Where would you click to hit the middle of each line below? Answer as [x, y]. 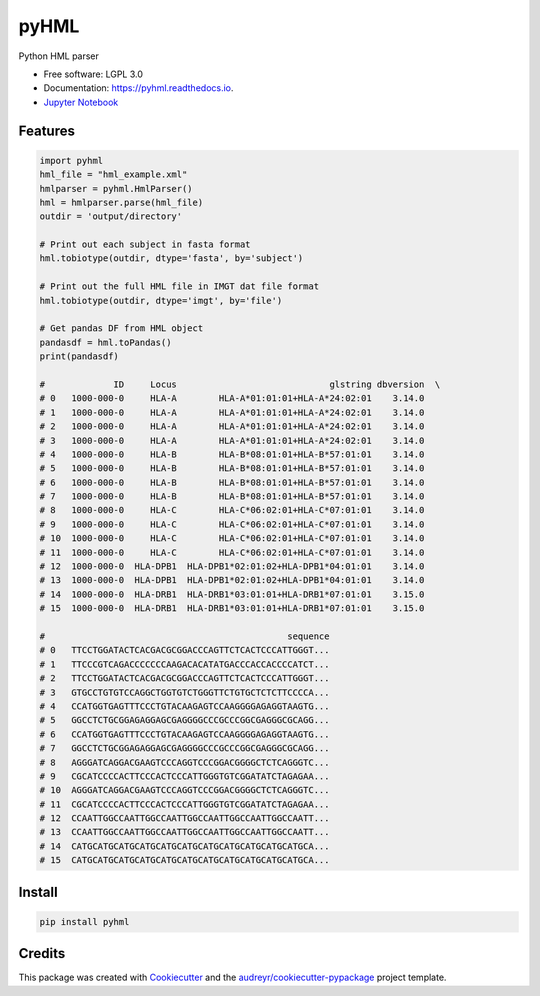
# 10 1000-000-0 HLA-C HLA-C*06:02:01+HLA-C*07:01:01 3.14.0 [232, 538]
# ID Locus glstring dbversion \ [240, 384]
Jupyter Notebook [81, 102]
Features [46, 130]
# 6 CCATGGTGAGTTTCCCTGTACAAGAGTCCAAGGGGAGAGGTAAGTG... [184, 734]
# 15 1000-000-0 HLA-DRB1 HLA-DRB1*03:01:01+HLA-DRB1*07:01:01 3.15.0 [232, 608]
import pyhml [71, 160]
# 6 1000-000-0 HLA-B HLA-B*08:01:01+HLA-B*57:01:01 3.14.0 [232, 482]
